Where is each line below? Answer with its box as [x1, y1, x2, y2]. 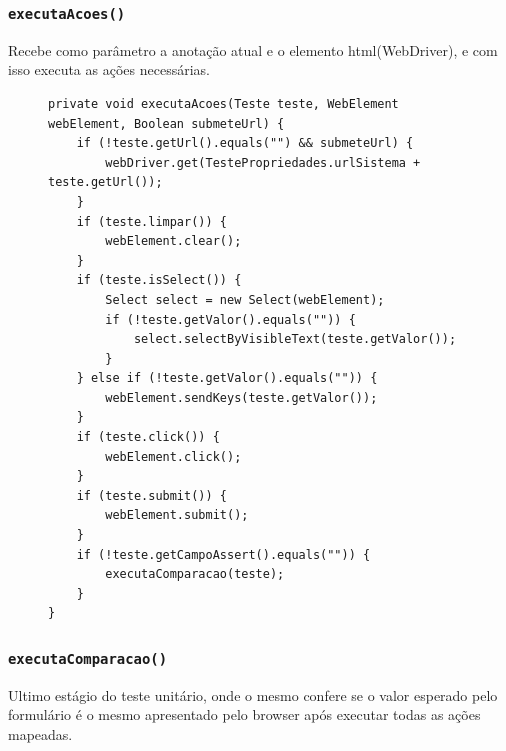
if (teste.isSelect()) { [76, 273, 242, 288]
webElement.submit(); [105, 508, 249, 523]
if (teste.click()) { [76, 430, 220, 445]
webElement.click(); [105, 449, 242, 464]
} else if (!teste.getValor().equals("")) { [76, 371, 378, 386]
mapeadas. [8, 723, 73, 744]
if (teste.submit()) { [76, 488, 227, 503]
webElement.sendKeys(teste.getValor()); [105, 390, 378, 405]
